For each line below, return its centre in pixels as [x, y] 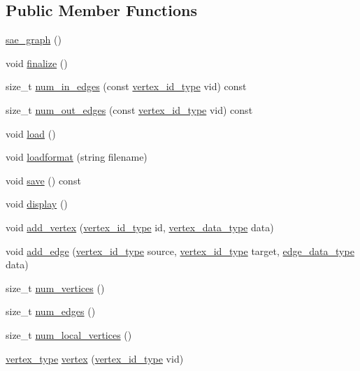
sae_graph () [34, 39]
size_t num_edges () [51, 311]
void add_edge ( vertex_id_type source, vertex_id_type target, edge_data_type [180, 250]
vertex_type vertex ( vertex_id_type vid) [95, 358]
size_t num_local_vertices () [69, 334]
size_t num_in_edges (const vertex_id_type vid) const [126, 86]
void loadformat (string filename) [77, 157]
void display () [37, 204]
